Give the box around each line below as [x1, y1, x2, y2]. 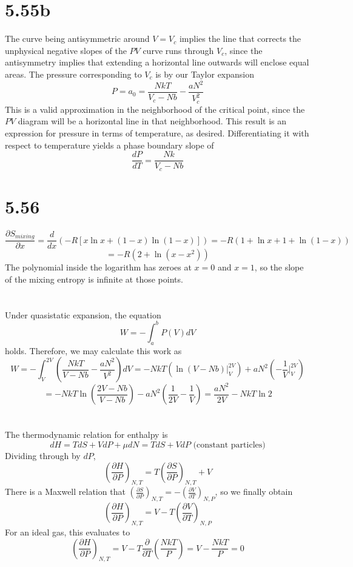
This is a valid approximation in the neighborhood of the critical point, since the [5, 102, 305, 115]
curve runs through [143, 44, 214, 56]
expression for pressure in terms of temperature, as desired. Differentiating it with [5, 127, 309, 139]
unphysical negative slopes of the [5, 44, 127, 56]
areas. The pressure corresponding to [5, 67, 142, 80]
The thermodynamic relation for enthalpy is [5, 428, 168, 441]
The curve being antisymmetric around [5, 32, 150, 45]
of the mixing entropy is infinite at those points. [5, 272, 183, 285]
